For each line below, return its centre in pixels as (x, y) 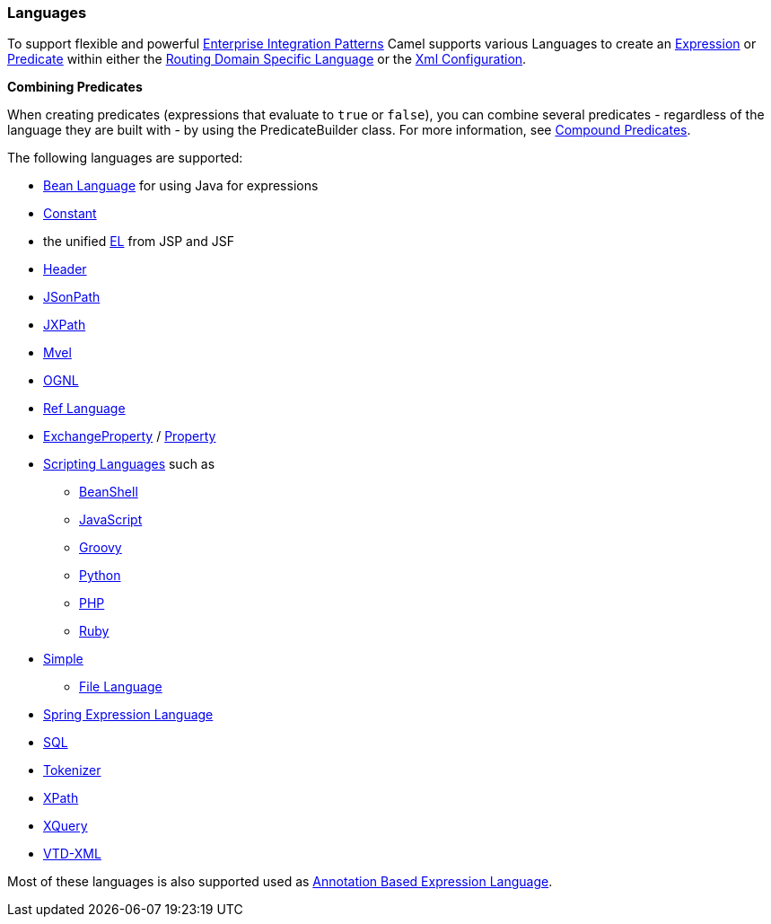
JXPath (65, 325)
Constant (70, 214)
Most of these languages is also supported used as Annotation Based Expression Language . (280, 882)
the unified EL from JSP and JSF (139, 242)
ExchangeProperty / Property (130, 436)
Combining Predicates (75, 87)
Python (100, 576)
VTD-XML (72, 854)
